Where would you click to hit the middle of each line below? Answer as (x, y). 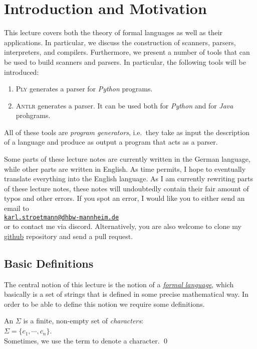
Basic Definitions (49, 263)
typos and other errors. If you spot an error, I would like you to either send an (124, 198)
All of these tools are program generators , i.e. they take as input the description (127, 132)
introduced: (22, 72)
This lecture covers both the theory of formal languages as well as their (113, 32)
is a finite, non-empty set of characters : (83, 321)
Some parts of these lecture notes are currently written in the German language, (127, 159)
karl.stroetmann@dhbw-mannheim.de (62, 217)
